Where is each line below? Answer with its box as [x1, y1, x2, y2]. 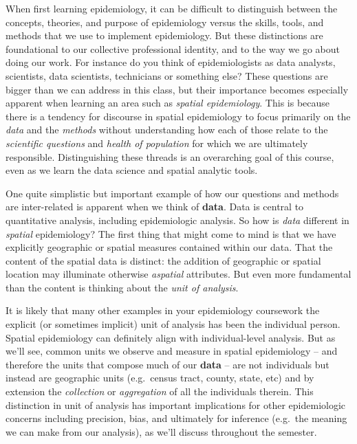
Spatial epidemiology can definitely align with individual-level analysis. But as [6, 330, 336, 344]
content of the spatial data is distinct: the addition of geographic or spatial [6, 253, 321, 267]
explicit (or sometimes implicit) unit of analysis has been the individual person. [6, 317, 340, 331]
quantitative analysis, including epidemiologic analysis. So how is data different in [6, 212, 349, 227]
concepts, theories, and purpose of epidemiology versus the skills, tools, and [6, 14, 324, 29]
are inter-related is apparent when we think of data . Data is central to [6, 199, 304, 214]
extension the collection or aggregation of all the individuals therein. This [6, 384, 314, 399]
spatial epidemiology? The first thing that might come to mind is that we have [6, 226, 336, 241]
